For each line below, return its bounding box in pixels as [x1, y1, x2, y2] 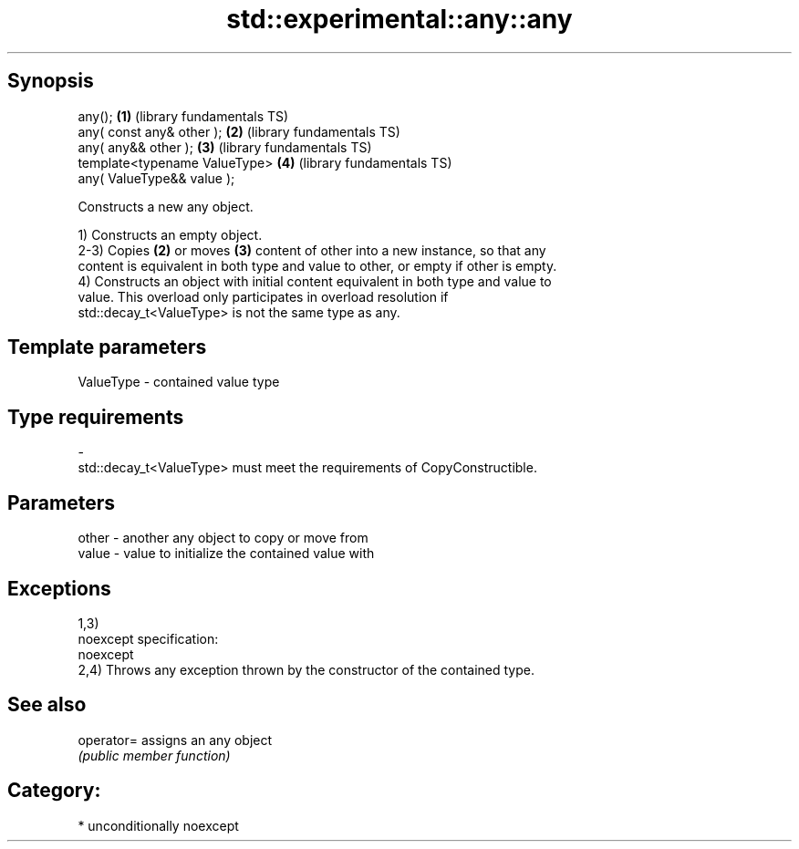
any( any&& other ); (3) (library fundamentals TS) [78, 139, 372, 155]
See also [7, 693, 87, 717]
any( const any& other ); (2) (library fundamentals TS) [78, 123, 400, 140]
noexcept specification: [78, 630, 219, 647]
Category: [7, 779, 101, 802]
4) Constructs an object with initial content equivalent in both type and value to [78, 273, 552, 289]
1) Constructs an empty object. [78, 226, 263, 243]
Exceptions [7, 576, 111, 600]
